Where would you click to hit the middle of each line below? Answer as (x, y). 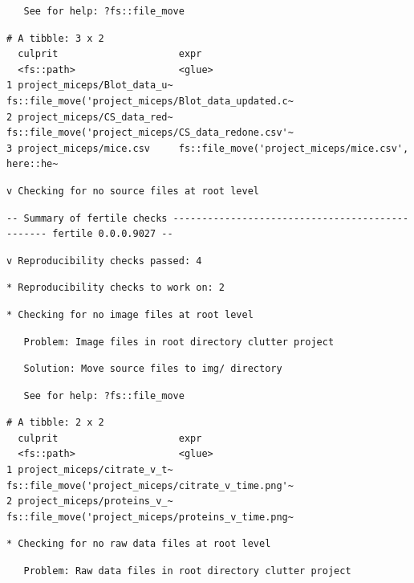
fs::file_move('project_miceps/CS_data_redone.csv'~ (150, 133)
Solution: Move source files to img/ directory (153, 369)
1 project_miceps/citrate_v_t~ (90, 470)
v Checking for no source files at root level (133, 191)
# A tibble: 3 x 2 (55, 38)
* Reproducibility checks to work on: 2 (116, 288)
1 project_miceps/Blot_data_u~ (90, 86)
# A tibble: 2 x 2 (55, 423)
